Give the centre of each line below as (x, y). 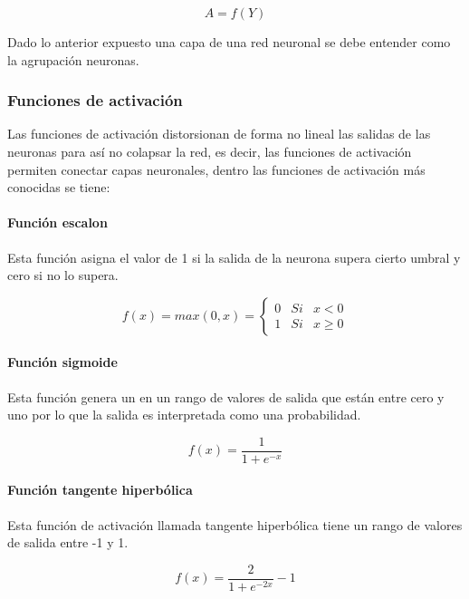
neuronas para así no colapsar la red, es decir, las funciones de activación (210, 151)
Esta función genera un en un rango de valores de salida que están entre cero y (226, 396)
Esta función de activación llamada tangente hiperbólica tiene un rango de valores (235, 524)
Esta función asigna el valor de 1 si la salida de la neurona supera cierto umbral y (234, 257)
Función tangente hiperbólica (100, 490)
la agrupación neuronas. (73, 59)
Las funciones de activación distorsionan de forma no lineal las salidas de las (219, 134)
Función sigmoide (62, 362)
